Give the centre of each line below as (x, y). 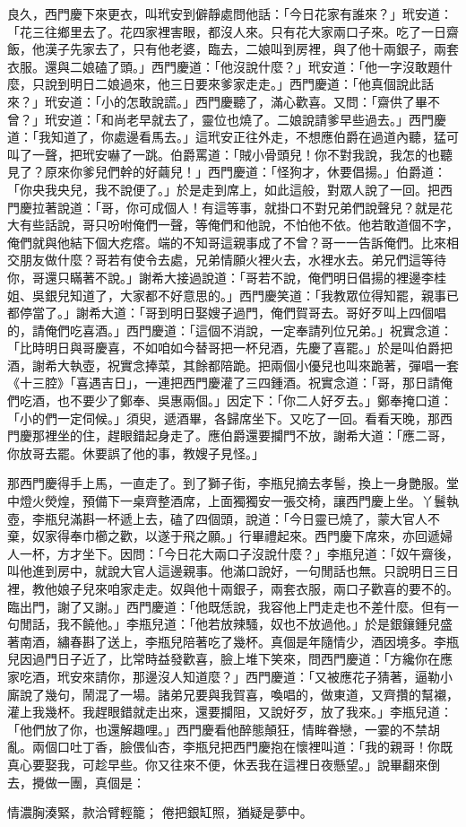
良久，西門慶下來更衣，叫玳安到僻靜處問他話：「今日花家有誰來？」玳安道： (230, 13)
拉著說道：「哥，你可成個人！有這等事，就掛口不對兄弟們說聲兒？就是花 (242, 207)
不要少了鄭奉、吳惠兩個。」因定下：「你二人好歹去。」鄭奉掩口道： (261, 400)
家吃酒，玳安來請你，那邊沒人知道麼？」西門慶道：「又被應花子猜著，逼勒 (224, 676)
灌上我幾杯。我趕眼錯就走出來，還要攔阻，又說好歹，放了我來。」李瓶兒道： (230, 712)
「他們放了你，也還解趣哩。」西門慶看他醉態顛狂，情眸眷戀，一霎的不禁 (217, 729)
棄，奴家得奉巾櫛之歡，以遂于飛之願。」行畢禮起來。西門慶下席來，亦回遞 (224, 536)
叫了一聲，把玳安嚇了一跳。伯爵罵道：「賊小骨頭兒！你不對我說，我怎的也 (224, 154)
